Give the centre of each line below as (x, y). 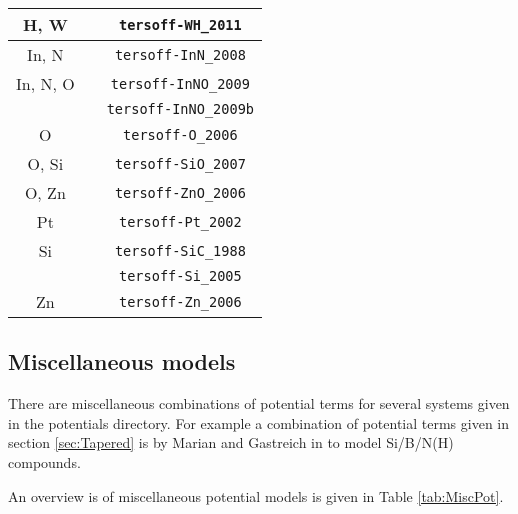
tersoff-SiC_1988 (180, 250)
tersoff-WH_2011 (180, 24)
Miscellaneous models (122, 361)
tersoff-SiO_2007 (180, 163)
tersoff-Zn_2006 (180, 301)
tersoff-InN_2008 (180, 54)
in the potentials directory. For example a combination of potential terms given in (259, 422)
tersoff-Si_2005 (180, 276)
